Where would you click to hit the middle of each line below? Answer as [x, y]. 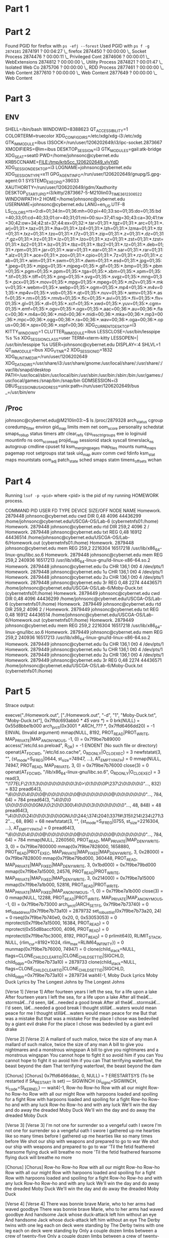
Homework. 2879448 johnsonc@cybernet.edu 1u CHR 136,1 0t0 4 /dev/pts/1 [84, 572]
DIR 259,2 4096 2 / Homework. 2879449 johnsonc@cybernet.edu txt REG [82, 610]
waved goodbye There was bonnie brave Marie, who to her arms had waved [84, 1209]
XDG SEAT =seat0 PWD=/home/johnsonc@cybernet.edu [62, 156]
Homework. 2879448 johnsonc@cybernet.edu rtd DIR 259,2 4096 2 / [77, 526]
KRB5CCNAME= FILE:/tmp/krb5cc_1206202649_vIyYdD [62, 162]
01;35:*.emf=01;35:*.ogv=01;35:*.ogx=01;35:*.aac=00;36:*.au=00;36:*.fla [84, 309]
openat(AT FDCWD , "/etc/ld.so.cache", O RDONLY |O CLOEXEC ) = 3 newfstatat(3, [83, 753]
